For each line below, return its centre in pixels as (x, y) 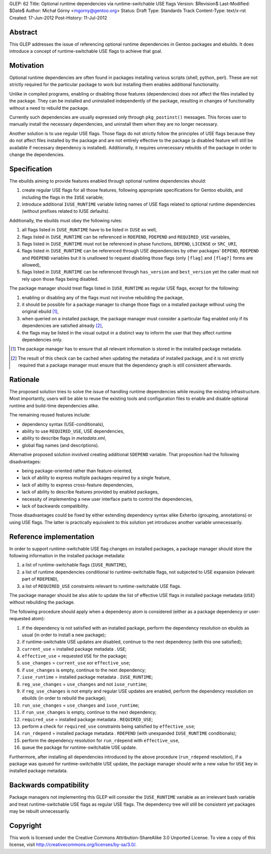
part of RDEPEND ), (40, 579)
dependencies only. (42, 340)
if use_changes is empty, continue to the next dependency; (84, 670)
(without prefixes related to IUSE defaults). (66, 211)
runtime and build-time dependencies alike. (54, 405)
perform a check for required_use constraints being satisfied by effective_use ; (109, 726)
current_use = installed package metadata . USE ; (74, 649)
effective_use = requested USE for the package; (75, 656)
